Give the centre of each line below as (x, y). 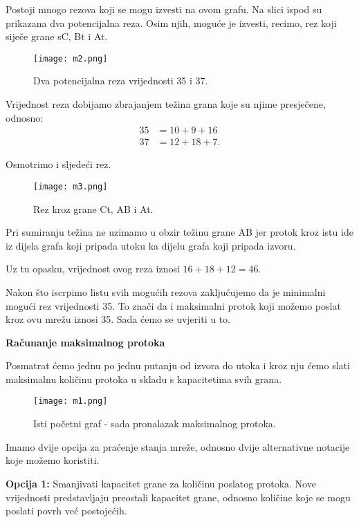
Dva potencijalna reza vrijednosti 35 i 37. (121, 81)
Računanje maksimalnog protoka (85, 342)
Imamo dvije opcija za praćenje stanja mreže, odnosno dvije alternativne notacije (178, 446)
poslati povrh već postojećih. (66, 511)
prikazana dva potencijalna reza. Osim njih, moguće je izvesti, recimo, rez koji (171, 22)
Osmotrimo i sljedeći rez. (58, 164)
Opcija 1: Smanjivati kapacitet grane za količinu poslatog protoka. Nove (161, 483)
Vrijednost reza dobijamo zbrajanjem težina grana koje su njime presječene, (166, 104)
